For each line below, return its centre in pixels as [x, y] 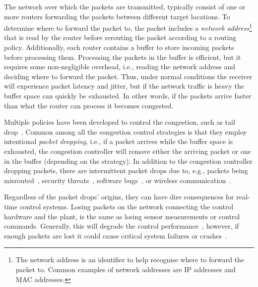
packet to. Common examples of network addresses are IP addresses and [126, 269]
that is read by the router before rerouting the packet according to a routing [120, 37]
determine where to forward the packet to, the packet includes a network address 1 [128, 27]
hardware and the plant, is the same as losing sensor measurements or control [122, 216]
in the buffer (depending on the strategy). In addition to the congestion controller [128, 161]
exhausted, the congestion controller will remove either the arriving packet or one [128, 151]
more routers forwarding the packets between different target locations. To [117, 16]
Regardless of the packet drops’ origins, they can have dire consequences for [119, 197]
